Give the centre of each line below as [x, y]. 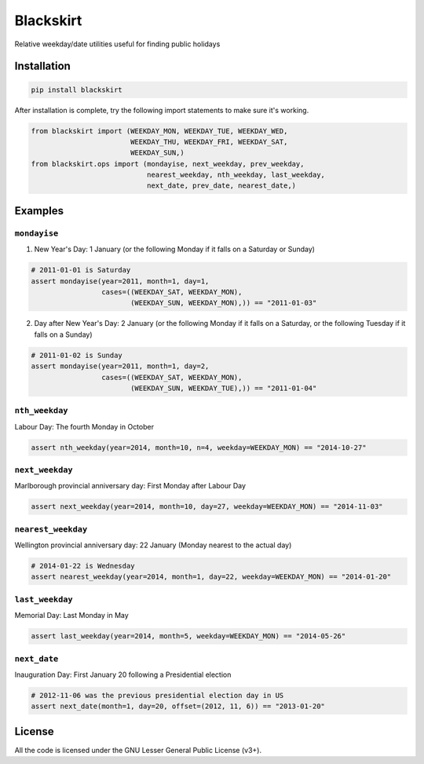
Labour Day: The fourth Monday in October [84, 426]
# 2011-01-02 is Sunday [77, 355]
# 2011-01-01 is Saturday [81, 270]
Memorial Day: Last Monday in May [71, 616]
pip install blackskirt [77, 90]
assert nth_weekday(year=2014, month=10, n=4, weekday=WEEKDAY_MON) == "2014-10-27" [199, 447]
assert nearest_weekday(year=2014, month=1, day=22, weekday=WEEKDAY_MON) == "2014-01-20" [211, 577]
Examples [39, 211]
